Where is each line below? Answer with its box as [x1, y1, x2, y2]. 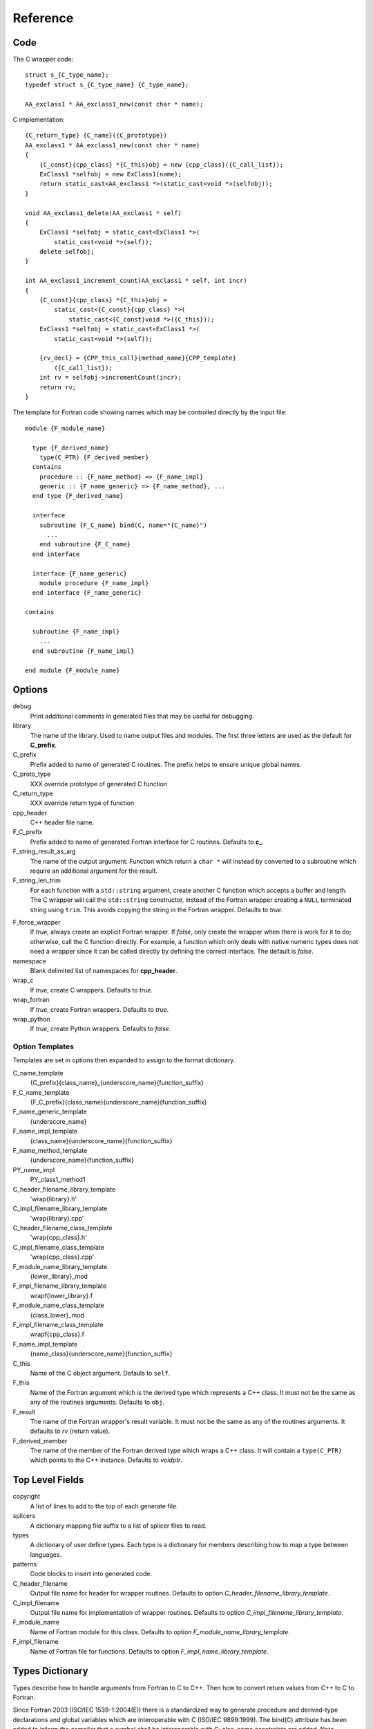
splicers [12, 1512, 36, 1520]
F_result [12, 1407, 36, 1416]
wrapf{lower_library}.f [30, 1291, 93, 1300]
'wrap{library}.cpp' [30, 1214, 84, 1222]
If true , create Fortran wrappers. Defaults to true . [30, 1005, 169, 1013]
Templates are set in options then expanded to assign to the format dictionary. [12, 1056, 236, 1064]
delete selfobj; [39, 248, 95, 256]
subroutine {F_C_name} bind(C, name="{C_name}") [39, 521, 207, 529]
